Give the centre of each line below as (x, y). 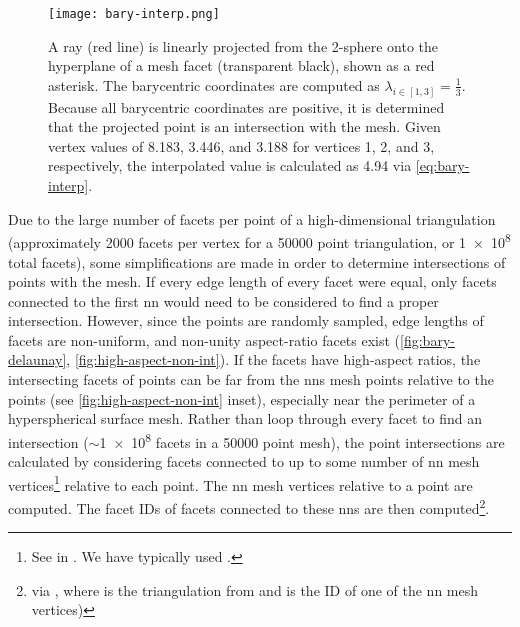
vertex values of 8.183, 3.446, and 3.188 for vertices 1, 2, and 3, (241, 145)
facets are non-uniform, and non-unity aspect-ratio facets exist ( (204, 339)
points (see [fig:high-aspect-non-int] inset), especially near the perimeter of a (242, 398)
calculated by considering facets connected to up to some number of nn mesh (244, 461)
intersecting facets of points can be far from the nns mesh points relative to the (251, 379)
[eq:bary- (442, 165)
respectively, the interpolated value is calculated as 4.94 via (230, 165)
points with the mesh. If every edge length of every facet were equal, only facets (252, 281)
